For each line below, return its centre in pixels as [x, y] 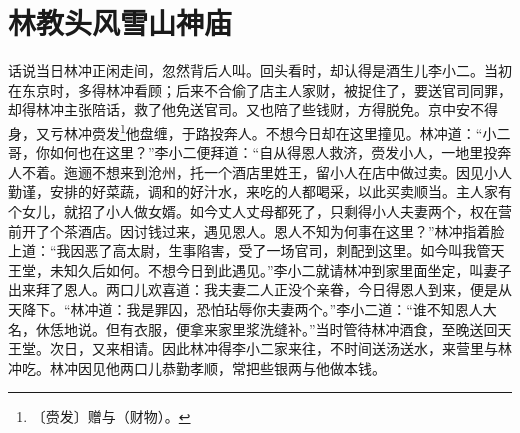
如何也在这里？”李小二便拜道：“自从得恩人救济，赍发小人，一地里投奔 [280, 152]
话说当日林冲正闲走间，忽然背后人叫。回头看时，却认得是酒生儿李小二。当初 [260, 70]
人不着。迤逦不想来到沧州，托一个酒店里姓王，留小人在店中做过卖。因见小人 [260, 171]
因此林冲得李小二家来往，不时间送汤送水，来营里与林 [336, 348]
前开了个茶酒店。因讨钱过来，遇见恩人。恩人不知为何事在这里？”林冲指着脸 [256, 230]
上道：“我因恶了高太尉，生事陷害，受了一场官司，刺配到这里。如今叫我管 [249, 250]
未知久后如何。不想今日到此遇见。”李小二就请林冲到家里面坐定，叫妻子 [280, 269]
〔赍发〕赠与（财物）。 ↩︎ [111, 416]
